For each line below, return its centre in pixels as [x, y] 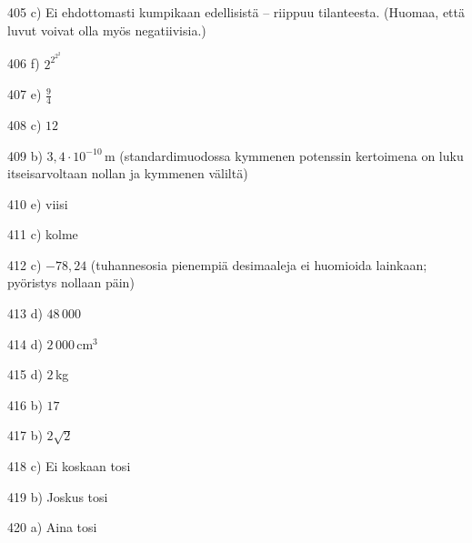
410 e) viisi [38, 203]
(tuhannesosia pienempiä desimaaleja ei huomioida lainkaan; [259, 264]
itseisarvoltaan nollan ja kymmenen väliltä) [128, 173]
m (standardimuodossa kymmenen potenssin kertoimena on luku [284, 155]
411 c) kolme [43, 234]
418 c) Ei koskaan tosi [69, 466]
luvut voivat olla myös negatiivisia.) [107, 30]
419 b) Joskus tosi [58, 496]
